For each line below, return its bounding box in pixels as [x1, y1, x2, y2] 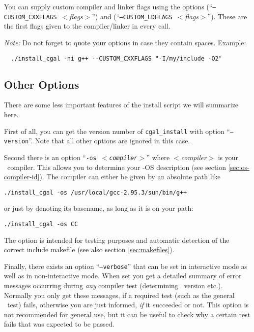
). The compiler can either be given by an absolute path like [39, 171, 221, 182]
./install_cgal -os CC [4, 220, 78, 228]
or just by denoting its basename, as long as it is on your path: [4, 203, 194, 213]
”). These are [207, 11, 247, 21]
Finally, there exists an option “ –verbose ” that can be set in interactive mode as [4, 261, 248, 271]
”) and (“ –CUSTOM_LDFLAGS [92, 11, 172, 21]
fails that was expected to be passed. [4, 319, 114, 329]
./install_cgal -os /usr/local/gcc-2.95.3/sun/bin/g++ [4, 189, 187, 196]
